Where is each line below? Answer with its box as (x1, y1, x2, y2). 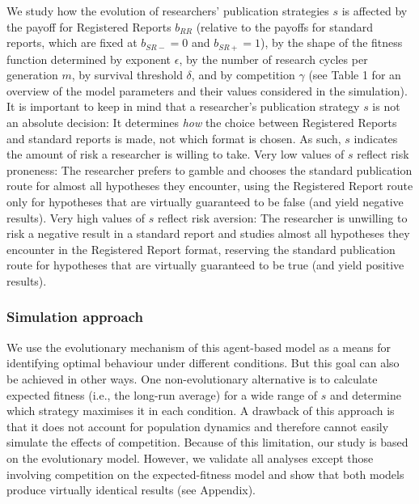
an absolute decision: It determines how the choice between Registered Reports (6, 114, 397, 131)
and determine (330, 386, 401, 403)
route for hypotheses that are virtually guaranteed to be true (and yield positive (6, 256, 404, 273)
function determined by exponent (6, 50, 171, 67)
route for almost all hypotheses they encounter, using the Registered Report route (6, 177, 413, 194)
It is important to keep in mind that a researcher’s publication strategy (6, 98, 360, 115)
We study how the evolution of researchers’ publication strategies (6, 2, 329, 19)
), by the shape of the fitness (260, 34, 403, 51)
